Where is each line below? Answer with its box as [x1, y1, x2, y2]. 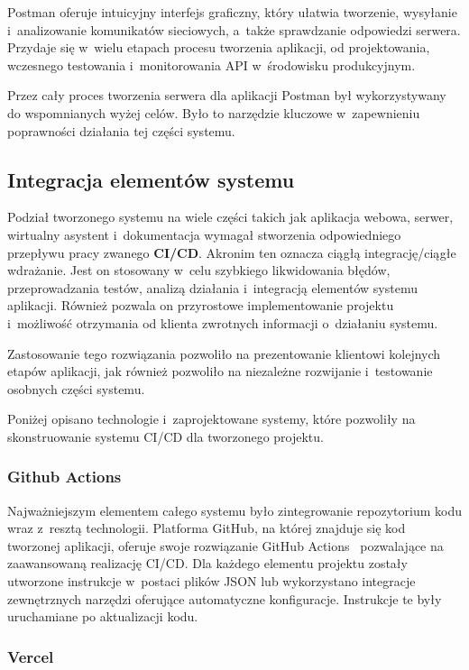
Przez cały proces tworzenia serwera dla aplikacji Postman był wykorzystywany [7, 86, 446, 105]
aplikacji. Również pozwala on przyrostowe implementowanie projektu [7, 296, 394, 315]
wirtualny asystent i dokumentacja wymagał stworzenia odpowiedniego [7, 225, 401, 243]
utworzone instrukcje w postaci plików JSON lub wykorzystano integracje [7, 572, 416, 591]
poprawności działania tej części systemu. [7, 121, 235, 140]
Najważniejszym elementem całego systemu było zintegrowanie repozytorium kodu [7, 500, 462, 519]
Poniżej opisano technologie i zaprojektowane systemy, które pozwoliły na [7, 409, 416, 428]
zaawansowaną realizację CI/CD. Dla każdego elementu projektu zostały [7, 554, 408, 573]
